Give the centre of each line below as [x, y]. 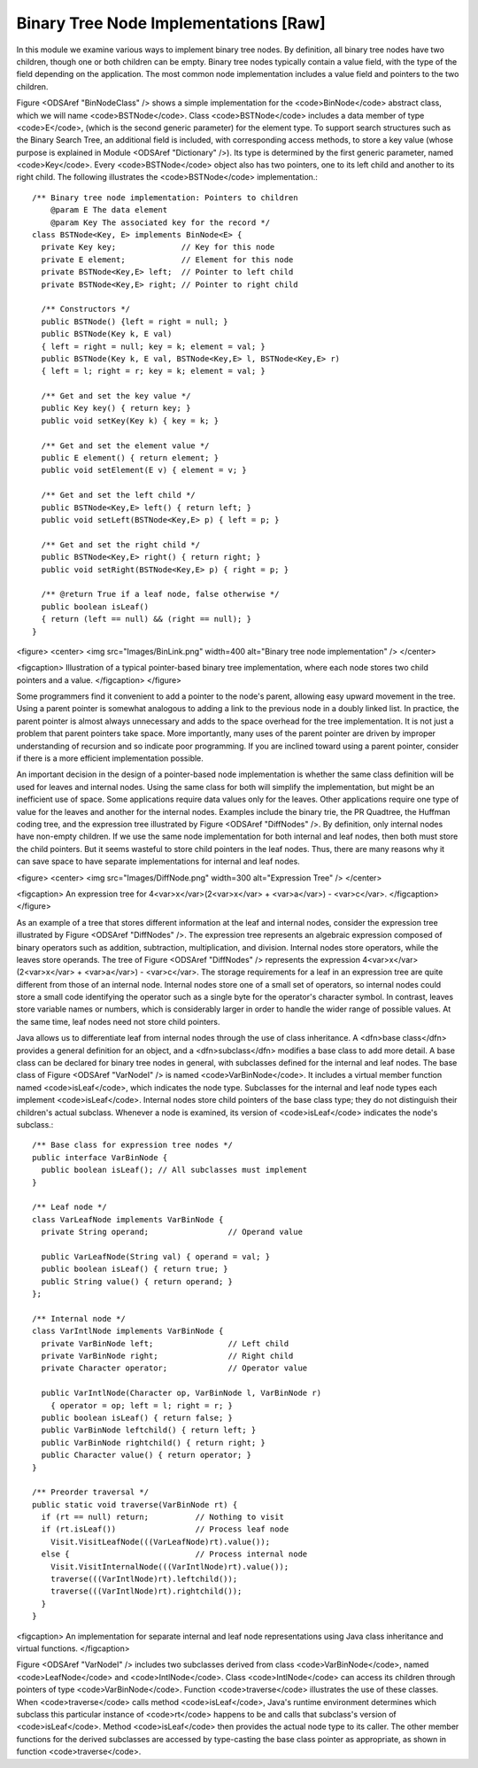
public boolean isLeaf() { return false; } [137, 1418]
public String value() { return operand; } [137, 1281]
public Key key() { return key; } [116, 408]
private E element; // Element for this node [167, 260]
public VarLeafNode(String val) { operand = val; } [155, 1256]
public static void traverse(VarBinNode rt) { [135, 1504]
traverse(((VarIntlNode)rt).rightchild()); [146, 1591]
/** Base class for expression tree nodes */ [133, 1145]
